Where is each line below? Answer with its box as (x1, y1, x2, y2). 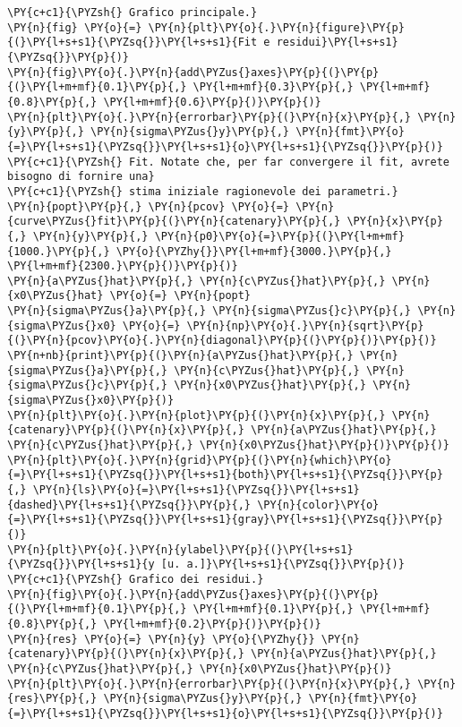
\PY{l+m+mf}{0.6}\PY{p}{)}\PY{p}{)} (103, 95, 321, 108)
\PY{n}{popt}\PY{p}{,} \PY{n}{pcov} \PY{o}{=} (7, 200, 289, 213)
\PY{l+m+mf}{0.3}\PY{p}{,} (192, 81, 354, 94)
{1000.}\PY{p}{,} (7, 244, 110, 258)
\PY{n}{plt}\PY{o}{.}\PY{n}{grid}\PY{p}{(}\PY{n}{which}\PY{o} (7, 453, 392, 466)
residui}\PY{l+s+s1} (276, 36, 398, 49)
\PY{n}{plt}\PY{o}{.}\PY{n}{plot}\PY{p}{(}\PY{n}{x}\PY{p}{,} (7, 408, 386, 422)
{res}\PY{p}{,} (7, 692, 98, 706)
